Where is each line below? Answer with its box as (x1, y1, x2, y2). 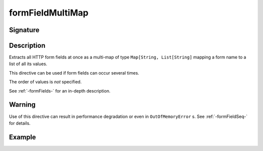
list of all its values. (9, 61, 47, 67)
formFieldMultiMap (9, 7, 89, 18)
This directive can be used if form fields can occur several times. (9, 70, 139, 75)
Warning (9, 100, 36, 109)
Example (9, 133, 36, 141)
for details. (9, 120, 31, 126)
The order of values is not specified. (9, 79, 82, 85)
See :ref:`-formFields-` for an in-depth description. (9, 88, 111, 94)
